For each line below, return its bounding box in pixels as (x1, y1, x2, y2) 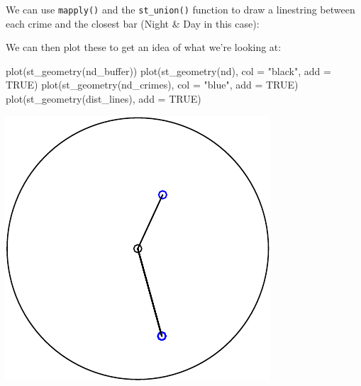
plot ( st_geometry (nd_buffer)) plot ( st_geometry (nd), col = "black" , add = (6, 63, 331, 78)
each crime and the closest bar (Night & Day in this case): (6, 16, 260, 30)
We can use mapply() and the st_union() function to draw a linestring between (6, 2, 355, 16)
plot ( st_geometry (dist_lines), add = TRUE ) (6, 91, 201, 106)
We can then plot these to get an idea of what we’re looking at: (6, 40, 282, 55)
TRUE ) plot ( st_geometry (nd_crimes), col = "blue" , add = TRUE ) (6, 77, 299, 92)
